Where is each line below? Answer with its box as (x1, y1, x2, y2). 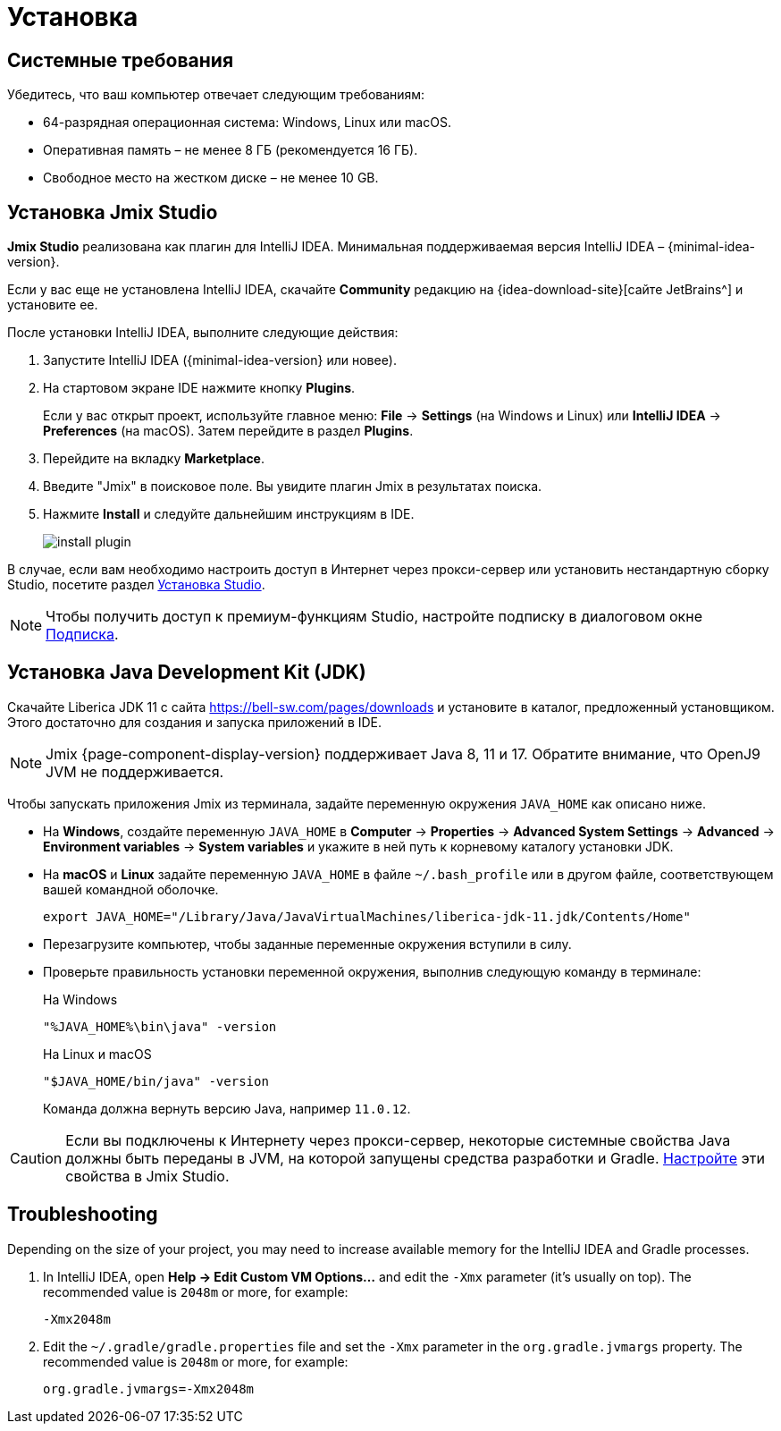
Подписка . (46, 625, 119, 644)
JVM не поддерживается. (46, 762, 224, 781)
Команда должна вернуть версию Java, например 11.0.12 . (43, 1100, 411, 1116)
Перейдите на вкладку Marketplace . (43, 451, 265, 467)
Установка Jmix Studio (7, 200, 218, 224)
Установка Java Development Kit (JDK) (7, 661, 366, 684)
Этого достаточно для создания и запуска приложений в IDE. (7, 714, 382, 730)
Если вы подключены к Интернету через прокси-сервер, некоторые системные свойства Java (65, 1130, 731, 1149)
